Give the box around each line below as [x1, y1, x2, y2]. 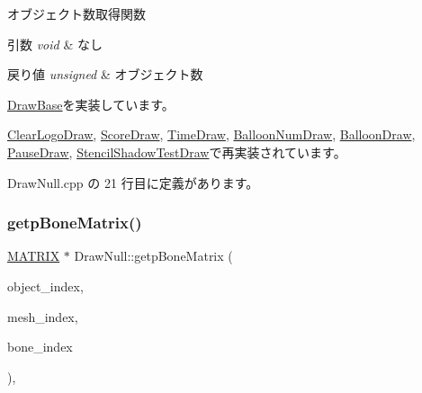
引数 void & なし [7, 34, 103, 53]
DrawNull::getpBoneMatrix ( [74, 246, 233, 265]
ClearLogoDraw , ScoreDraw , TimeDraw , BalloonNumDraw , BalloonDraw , [7, 125, 416, 144]
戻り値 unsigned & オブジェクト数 [7, 65, 203, 84]
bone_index [7, 337, 73, 356]
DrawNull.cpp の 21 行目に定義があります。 [7, 173, 259, 192]
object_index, [7, 276, 84, 295]
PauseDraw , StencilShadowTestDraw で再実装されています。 [7, 142, 346, 161]
